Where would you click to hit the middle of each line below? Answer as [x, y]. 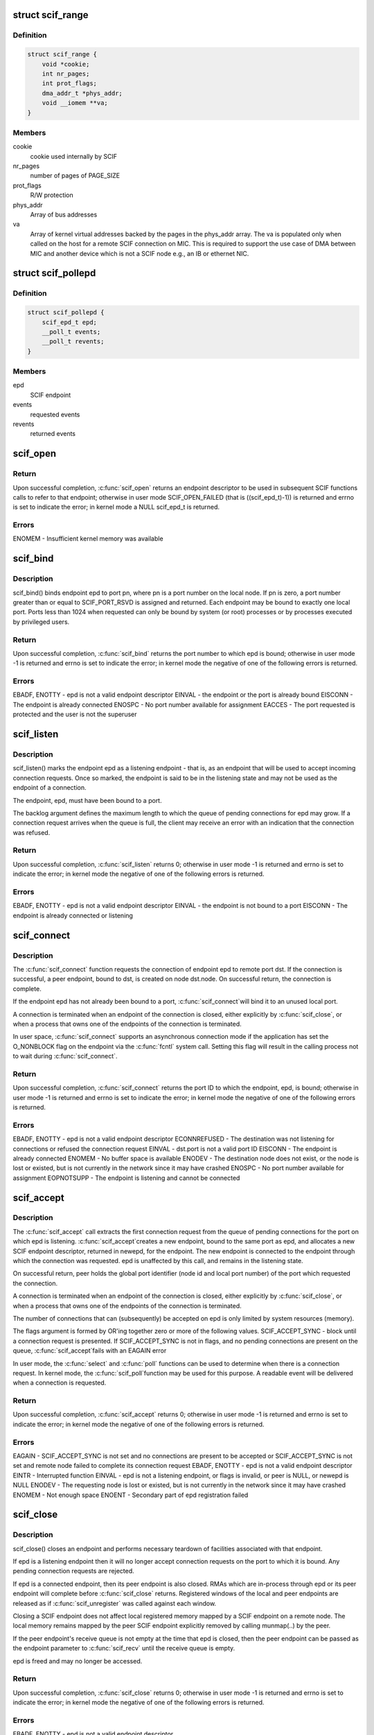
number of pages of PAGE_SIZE [75, 176]
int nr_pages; [66, 74]
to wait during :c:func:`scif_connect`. [65, 1056]
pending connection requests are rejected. [73, 1571]
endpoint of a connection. [50, 788]
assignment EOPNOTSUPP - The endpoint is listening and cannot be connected [126, 1178]
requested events [55, 414]
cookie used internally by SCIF [74, 156]
